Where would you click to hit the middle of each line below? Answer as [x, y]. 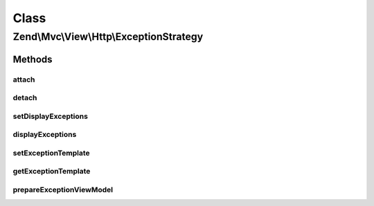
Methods [33, 59]
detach [25, 98]
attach [24, 79]
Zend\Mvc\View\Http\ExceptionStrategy [108, 37]
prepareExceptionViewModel [63, 189]
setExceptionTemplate [51, 153]
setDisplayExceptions [50, 116]
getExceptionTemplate [52, 171]
